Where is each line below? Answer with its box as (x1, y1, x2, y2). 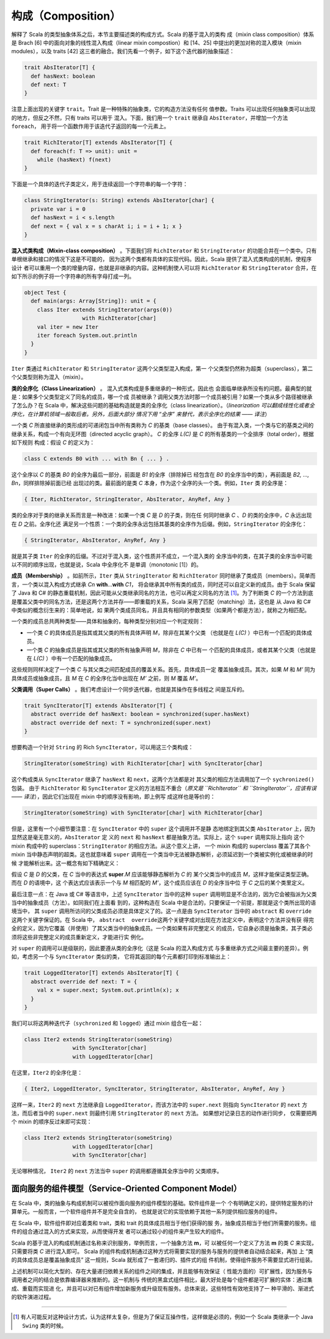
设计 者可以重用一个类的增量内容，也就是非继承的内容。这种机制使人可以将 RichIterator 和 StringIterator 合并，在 (11, 264, 317, 271)
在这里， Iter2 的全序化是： (11, 1069, 83, 1076)
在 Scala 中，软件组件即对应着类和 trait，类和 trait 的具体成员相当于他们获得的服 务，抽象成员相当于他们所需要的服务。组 (11, 1219, 317, 1226)
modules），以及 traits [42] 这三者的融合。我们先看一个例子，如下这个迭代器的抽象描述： (11, 48, 235, 55)
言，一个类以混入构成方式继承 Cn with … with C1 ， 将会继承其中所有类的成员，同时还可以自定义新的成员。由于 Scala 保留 (11, 581, 316, 588)
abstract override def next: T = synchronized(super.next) (31, 719, 211, 726)
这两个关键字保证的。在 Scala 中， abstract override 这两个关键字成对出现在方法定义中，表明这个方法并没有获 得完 (11, 916, 314, 923)
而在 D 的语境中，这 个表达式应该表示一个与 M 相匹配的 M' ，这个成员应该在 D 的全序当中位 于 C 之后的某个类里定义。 (11, 879, 308, 886)
